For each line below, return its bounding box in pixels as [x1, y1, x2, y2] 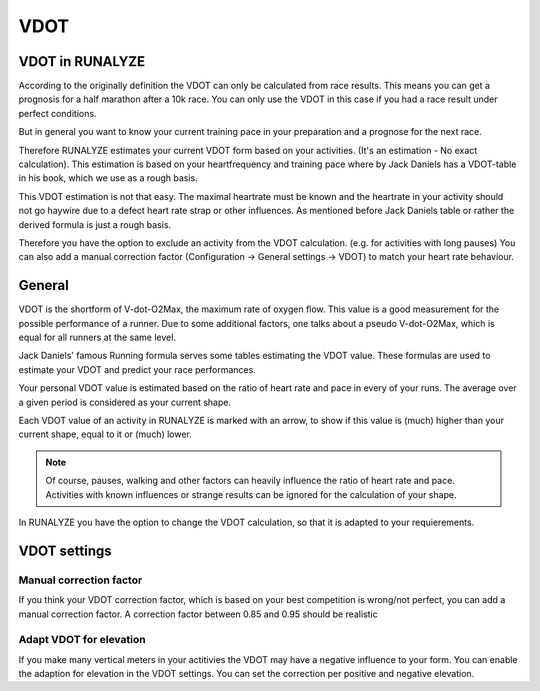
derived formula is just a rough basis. [18, 218, 172, 230]
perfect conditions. [18, 107, 97, 119]
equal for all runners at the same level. [18, 331, 177, 344]
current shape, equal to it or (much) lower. [18, 428, 192, 440]
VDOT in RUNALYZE [18, 53, 146, 70]
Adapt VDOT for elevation [18, 633, 146, 647]
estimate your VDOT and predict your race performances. [18, 363, 257, 375]
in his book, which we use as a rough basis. [18, 172, 199, 184]
